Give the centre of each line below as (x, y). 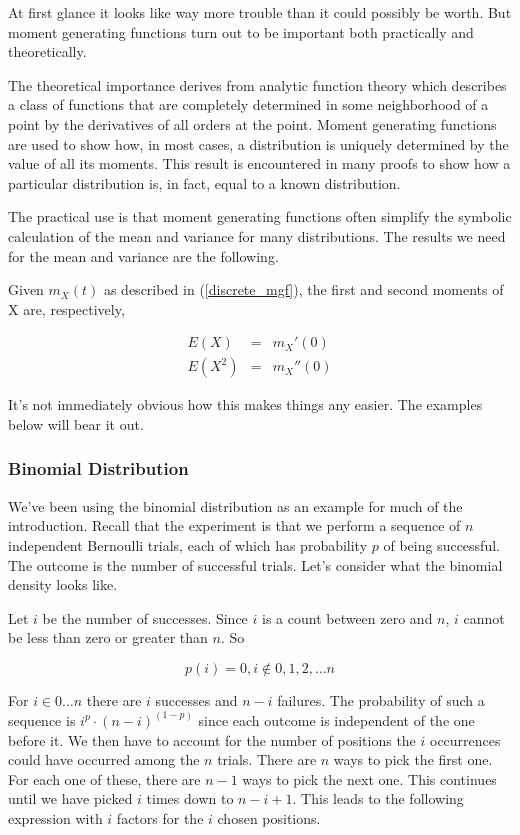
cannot (484, 617)
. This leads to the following (378, 798)
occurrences (465, 739)
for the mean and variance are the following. (143, 255)
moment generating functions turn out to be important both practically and (241, 31)
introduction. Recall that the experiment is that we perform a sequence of (234, 525)
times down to (190, 798)
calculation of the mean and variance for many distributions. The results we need (257, 235)
